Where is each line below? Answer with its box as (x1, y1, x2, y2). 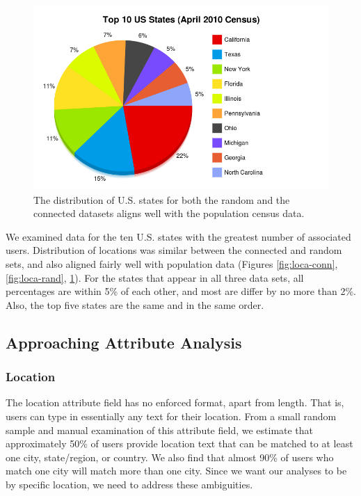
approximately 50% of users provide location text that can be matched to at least (6, 436, 353, 451)
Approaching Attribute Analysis (6, 331, 242, 353)
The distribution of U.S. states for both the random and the (33, 192, 290, 207)
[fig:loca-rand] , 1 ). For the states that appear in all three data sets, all (6, 270, 304, 285)
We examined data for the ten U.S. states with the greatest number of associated (6, 229, 351, 243)
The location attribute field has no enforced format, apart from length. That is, (6, 395, 344, 410)
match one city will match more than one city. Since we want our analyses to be (6, 463, 347, 478)
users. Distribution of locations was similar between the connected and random (6, 243, 342, 257)
